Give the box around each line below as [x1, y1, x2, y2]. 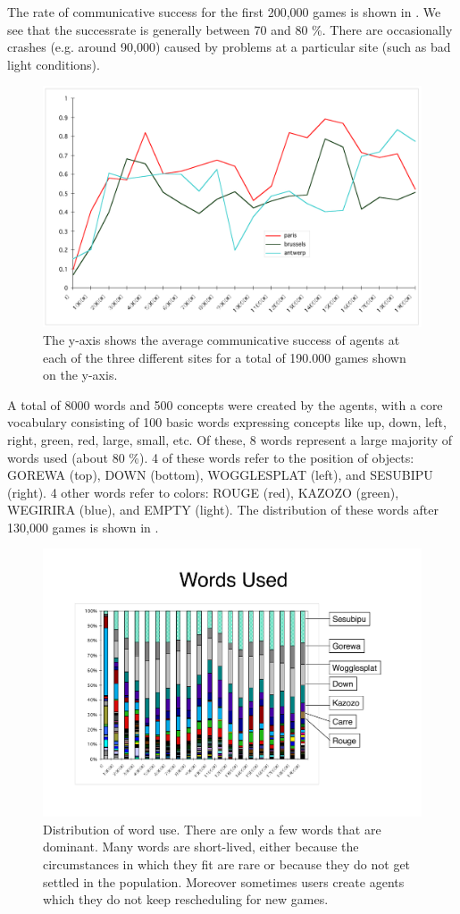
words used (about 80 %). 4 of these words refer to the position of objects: [7, 448, 414, 466]
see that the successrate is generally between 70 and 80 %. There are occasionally [7, 20, 453, 38]
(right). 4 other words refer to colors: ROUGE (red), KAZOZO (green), [7, 482, 399, 501]
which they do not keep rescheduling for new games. [43, 890, 329, 909]
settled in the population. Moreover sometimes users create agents [43, 872, 405, 891]
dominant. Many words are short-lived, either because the [43, 837, 359, 856]
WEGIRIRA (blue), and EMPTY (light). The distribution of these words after [7, 500, 439, 519]
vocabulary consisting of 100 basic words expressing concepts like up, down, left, [7, 413, 447, 432]
